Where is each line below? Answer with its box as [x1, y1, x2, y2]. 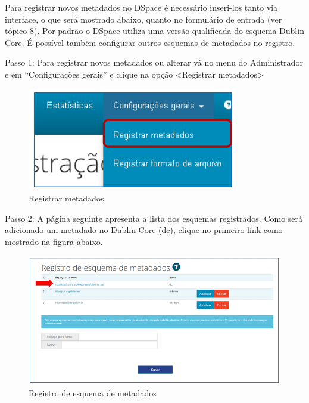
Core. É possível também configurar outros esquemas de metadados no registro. [5, 36, 295, 48]
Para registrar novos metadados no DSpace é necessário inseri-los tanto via [5, 1, 278, 13]
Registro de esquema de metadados [29, 386, 157, 399]
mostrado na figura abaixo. [5, 235, 103, 247]
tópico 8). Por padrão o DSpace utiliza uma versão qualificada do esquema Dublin [5, 24, 304, 37]
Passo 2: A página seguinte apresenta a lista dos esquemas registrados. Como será [5, 212, 303, 224]
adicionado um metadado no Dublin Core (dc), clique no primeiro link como [5, 224, 283, 236]
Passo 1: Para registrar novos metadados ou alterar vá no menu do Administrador [5, 56, 303, 69]
